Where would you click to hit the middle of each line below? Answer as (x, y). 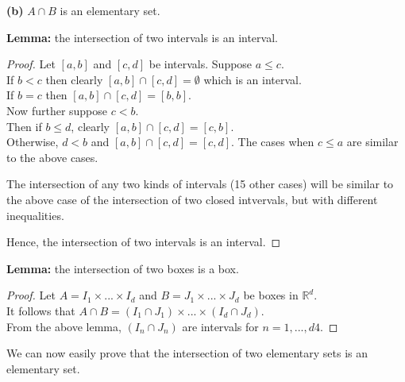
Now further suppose (57, 110)
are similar (372, 142)
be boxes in (271, 295)
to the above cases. (52, 157)
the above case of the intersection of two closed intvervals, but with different (192, 199)
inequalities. (35, 215)
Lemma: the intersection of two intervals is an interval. (142, 37)
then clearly (74, 79)
